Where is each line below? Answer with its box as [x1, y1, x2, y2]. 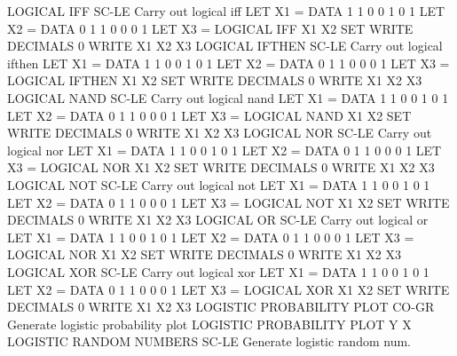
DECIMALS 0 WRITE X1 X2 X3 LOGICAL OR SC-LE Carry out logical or [7, 210, 429, 229]
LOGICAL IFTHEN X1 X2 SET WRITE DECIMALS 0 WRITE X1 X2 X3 [7, 71, 422, 90]
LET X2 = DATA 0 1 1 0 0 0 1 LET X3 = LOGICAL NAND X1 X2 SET [7, 106, 412, 124]
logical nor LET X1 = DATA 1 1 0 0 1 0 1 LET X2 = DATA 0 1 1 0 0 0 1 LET [7, 140, 442, 159]
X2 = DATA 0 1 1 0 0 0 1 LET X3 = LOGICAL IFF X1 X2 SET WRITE [7, 19, 414, 37]
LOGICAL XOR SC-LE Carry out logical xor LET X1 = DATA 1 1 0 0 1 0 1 [7, 262, 429, 281]
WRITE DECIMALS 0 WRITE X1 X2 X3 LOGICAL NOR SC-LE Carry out [7, 123, 432, 142]
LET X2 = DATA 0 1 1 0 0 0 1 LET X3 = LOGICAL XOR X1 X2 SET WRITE [7, 280, 450, 298]
